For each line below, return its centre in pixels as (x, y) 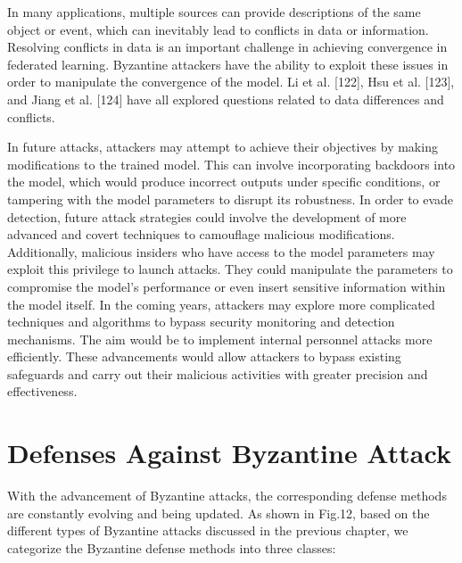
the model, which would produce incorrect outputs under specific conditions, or (224, 182)
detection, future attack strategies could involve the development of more (207, 216)
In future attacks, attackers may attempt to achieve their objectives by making (223, 147)
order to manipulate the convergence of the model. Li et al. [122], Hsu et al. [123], (231, 82)
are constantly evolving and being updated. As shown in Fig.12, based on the (219, 513)
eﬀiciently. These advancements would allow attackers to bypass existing (204, 356)
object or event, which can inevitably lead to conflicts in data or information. (218, 29)
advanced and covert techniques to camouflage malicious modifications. (201, 234)
